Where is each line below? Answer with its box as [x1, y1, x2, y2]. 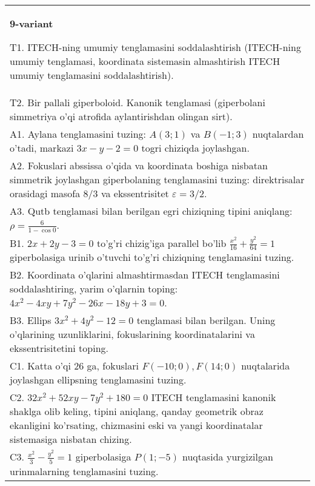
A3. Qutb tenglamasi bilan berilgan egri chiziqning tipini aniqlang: [10, 204, 293, 218]
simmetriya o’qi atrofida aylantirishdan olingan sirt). [10, 109, 233, 123]
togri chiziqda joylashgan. [141, 141, 250, 155]
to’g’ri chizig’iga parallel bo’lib [96, 235, 227, 250]
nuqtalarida [241, 359, 290, 373]
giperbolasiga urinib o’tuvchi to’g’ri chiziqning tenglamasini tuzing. [10, 250, 294, 265]
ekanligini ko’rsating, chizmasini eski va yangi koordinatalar [10, 418, 263, 433]
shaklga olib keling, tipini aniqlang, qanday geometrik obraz [10, 404, 264, 419]
